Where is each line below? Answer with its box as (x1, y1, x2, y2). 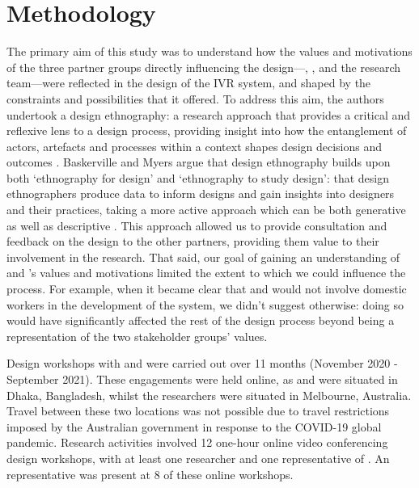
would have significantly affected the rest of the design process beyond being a (6, 312, 395, 329)
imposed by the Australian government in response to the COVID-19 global (6, 418, 382, 435)
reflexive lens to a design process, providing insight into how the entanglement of (6, 122, 407, 139)
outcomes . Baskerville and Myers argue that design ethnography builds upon (6, 154, 391, 170)
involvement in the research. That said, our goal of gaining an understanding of (6, 248, 400, 265)
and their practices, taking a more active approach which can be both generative (6, 201, 406, 218)
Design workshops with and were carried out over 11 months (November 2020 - (6, 355, 398, 372)
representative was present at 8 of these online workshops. (6, 465, 294, 482)
